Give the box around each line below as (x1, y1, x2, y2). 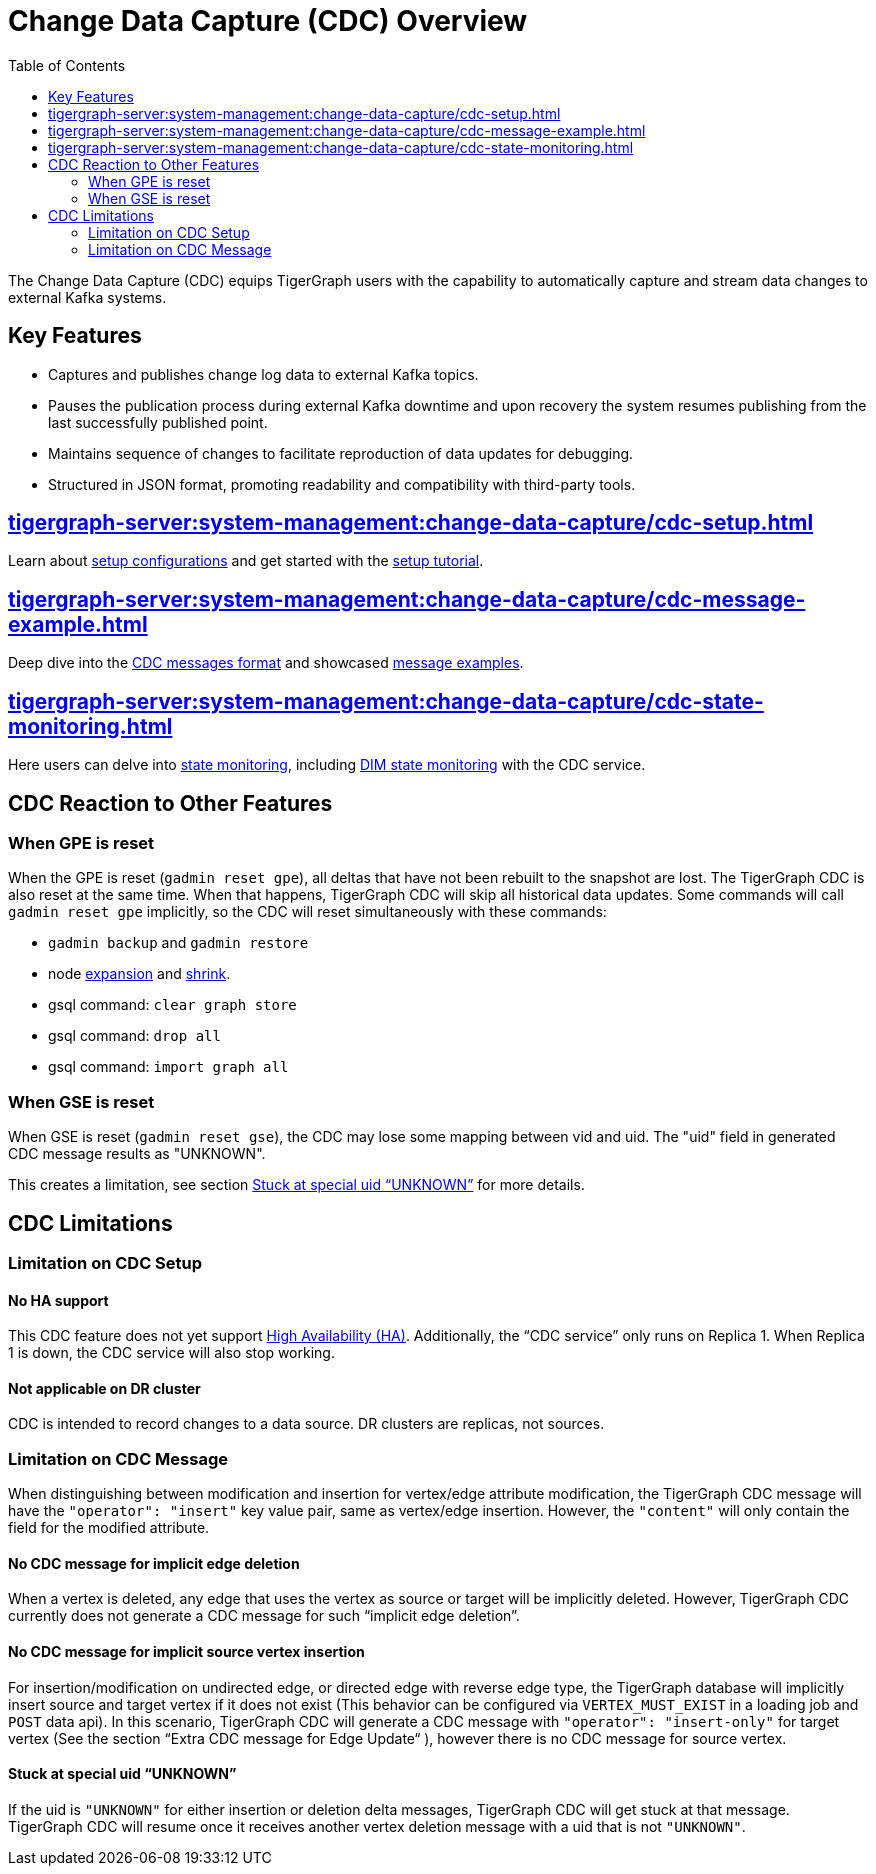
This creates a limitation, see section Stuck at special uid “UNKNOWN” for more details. (8, 1176, 585, 1194)
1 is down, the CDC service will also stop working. (8, 1344, 335, 1362)
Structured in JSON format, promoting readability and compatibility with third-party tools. (48, 475, 636, 493)
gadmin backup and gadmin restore (48, 934, 309, 952)
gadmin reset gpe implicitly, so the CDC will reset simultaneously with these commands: (8, 903, 607, 921)
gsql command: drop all (48, 1027, 221, 1045)
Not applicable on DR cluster (8, 1379, 201, 1397)
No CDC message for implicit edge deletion (8, 1554, 300, 1572)
